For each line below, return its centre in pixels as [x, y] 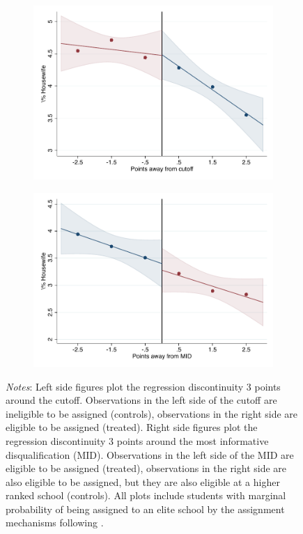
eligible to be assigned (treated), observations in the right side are [146, 468]
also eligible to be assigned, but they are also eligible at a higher [143, 481]
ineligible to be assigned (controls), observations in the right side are [152, 413]
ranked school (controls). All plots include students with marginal [146, 495]
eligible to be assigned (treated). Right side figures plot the [132, 427]
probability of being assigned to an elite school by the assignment [145, 509]
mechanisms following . [55, 523]
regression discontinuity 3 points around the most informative [137, 440]
